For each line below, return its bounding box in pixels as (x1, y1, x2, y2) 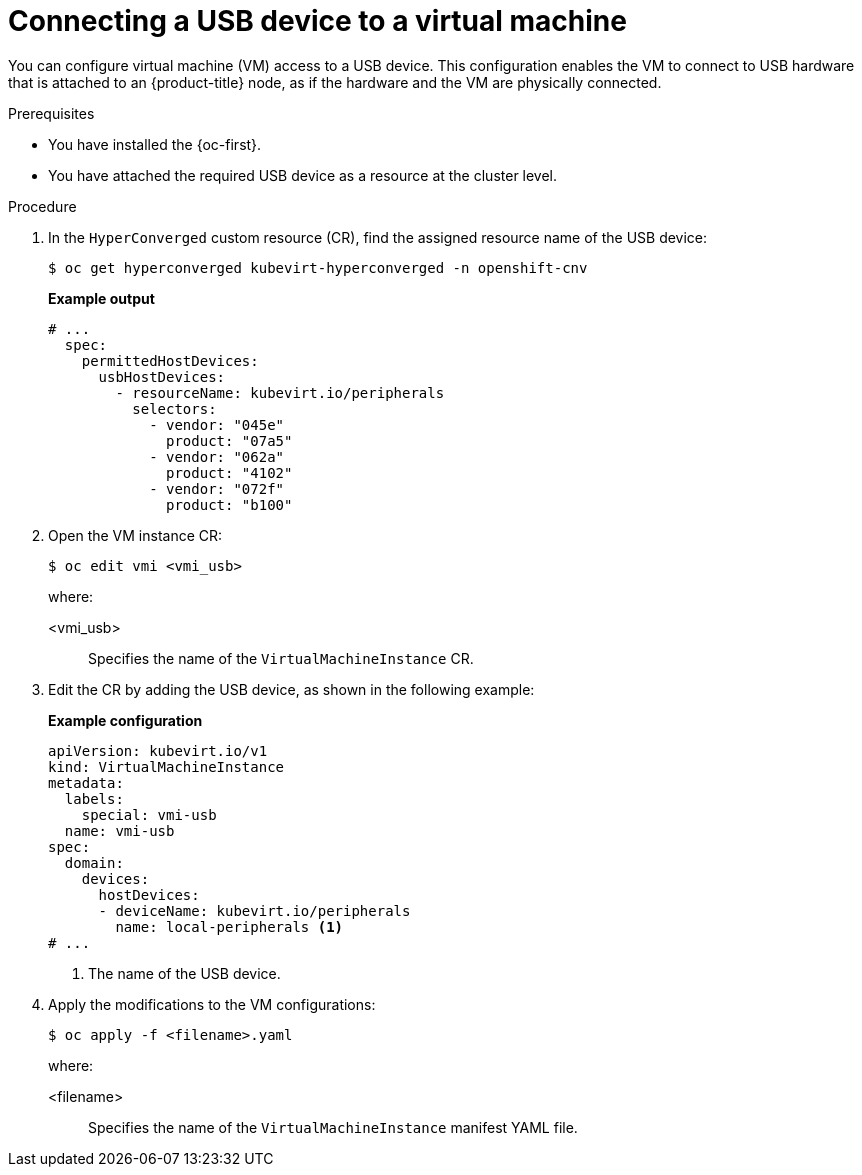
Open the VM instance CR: (48, 526, 223, 544)
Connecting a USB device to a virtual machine (8, 4, 627, 38)
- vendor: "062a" (149, 448, 285, 465)
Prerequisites (8, 104, 95, 122)
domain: (64, 854, 124, 871)
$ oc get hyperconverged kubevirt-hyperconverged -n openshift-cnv (48, 259, 588, 276)
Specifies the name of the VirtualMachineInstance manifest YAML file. (88, 1118, 578, 1136)
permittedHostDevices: (81, 352, 259, 369)
